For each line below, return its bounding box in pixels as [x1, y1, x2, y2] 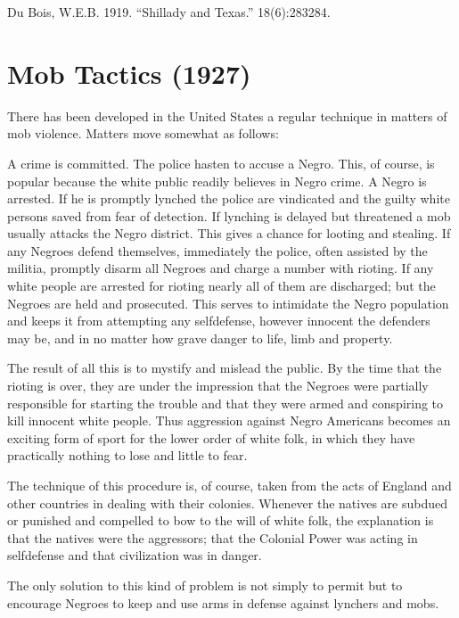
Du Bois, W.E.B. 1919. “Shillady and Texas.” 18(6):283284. [7, 3, 331, 21]
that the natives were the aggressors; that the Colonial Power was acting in [7, 528, 418, 547]
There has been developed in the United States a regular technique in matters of [7, 106, 447, 125]
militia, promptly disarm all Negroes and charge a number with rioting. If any [7, 259, 434, 277]
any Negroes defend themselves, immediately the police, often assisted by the [7, 241, 428, 260]
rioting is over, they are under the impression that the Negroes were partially [7, 376, 429, 395]
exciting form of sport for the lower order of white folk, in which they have [7, 428, 415, 447]
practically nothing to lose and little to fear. [7, 446, 248, 465]
